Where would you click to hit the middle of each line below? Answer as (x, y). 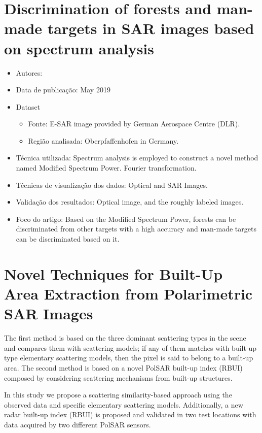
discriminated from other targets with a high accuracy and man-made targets (136, 229)
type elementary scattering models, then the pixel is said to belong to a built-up (129, 358)
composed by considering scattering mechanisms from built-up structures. (118, 377)
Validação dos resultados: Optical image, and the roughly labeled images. (130, 202)
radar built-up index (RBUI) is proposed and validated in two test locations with (130, 414)
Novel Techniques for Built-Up (114, 273)
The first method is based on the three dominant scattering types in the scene (125, 338)
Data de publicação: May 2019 (63, 90)
